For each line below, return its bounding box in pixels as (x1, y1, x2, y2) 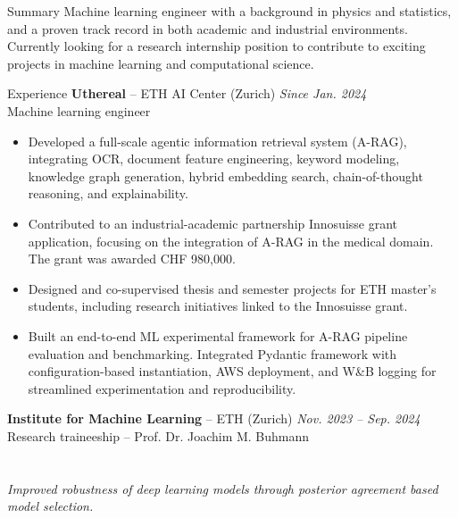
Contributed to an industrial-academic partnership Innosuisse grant (28, 213, 398, 232)
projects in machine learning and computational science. (7, 54, 314, 72)
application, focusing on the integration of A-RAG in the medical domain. (28, 231, 434, 250)
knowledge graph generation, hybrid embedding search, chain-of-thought (28, 166, 423, 185)
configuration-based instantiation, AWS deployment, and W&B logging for (28, 362, 437, 380)
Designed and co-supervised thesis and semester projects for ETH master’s (28, 279, 437, 297)
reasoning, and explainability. (28, 184, 188, 203)
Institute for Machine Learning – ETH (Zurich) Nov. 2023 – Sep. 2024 (7, 409, 421, 428)
